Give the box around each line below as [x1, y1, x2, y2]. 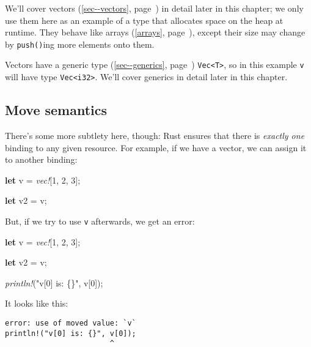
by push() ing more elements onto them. [5, 37, 155, 50]
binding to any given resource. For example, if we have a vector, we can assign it [5, 141, 307, 154]
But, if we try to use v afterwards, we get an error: [5, 214, 195, 227]
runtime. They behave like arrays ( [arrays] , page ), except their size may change [5, 26, 306, 39]
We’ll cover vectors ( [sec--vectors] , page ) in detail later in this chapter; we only [5, 2, 304, 14]
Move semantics [5, 100, 108, 119]
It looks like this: [5, 297, 68, 310]
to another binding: [5, 153, 78, 166]
